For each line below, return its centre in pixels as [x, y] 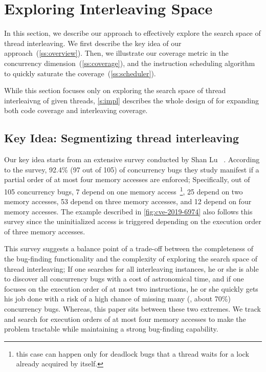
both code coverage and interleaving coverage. [76, 110]
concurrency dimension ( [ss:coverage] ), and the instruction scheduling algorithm [130, 63]
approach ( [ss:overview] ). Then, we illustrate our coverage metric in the [116, 53]
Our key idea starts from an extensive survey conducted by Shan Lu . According [132, 159]
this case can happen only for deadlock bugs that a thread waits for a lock [132, 353]
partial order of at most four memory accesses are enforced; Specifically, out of [127, 179]
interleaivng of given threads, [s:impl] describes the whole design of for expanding [131, 100]
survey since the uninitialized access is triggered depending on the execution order [133, 221]
